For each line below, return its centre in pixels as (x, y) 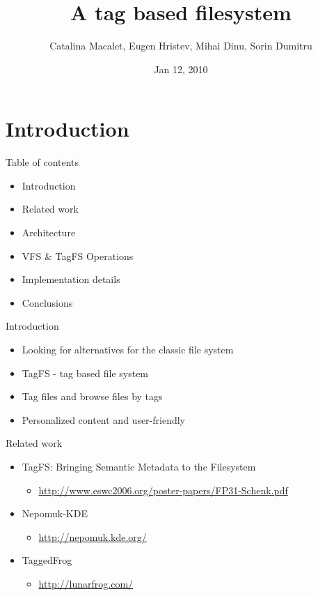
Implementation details (71, 279)
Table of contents (42, 162)
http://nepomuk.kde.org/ (93, 536)
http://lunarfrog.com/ (86, 583)
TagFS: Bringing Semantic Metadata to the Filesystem (139, 466)
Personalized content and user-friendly (104, 419)
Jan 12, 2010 (181, 69)
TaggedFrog (47, 560)
